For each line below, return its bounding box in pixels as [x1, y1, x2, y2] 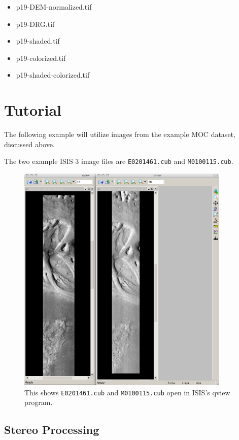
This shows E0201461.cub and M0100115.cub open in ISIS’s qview [24, 387, 230, 397]
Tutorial [4, 99, 62, 120]
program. [24, 397, 53, 408]
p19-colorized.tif [16, 52, 66, 63]
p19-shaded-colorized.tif [16, 70, 90, 80]
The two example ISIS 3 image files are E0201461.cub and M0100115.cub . [4, 156, 233, 166]
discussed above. [4, 139, 55, 149]
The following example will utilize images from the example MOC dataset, [4, 129, 235, 140]
